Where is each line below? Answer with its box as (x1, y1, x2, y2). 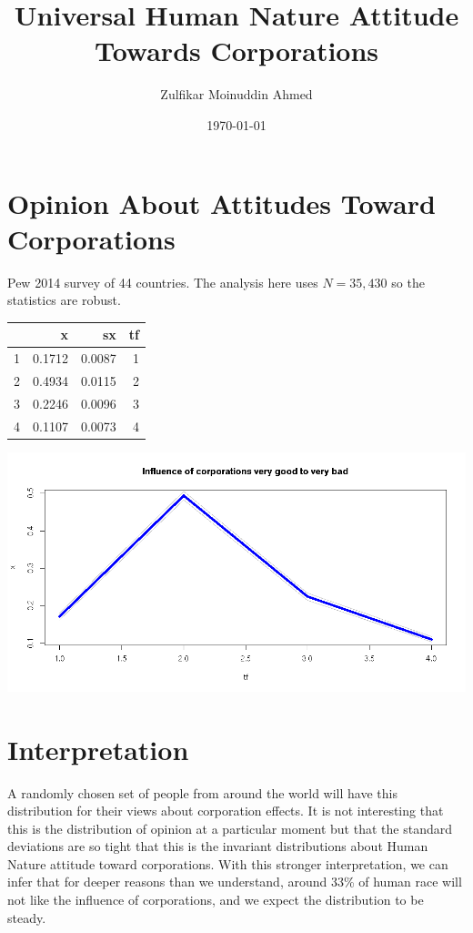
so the (391, 272, 425, 291)
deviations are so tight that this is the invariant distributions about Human (7, 837, 428, 856)
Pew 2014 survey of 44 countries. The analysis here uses (7, 272, 318, 291)
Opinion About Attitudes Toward (7, 184, 436, 221)
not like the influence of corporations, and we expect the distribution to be (7, 890, 424, 909)
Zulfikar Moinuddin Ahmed (160, 85, 313, 104)
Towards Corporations (94, 32, 379, 69)
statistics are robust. (7, 290, 121, 309)
